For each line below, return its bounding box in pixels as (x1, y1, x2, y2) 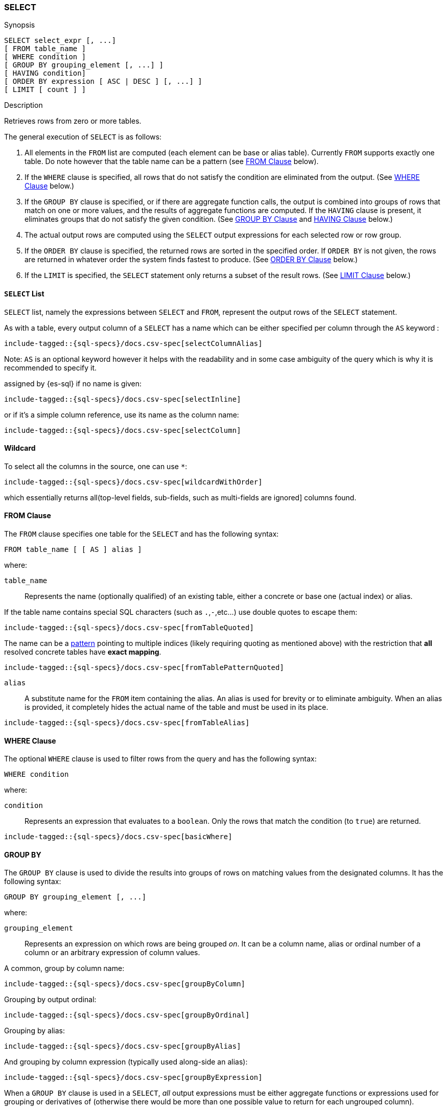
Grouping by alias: (4, 1026, 65, 1035)
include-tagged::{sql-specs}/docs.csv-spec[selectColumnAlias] (4, 339, 263, 348)
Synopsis (4, 20, 35, 30)
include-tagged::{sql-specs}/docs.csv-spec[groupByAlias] (4, 1042, 241, 1051)
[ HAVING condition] (4, 69, 86, 78)
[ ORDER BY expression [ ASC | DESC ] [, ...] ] (4, 77, 202, 86)
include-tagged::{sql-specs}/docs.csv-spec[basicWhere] (4, 832, 232, 841)
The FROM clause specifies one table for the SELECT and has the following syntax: (4, 529, 279, 539)
